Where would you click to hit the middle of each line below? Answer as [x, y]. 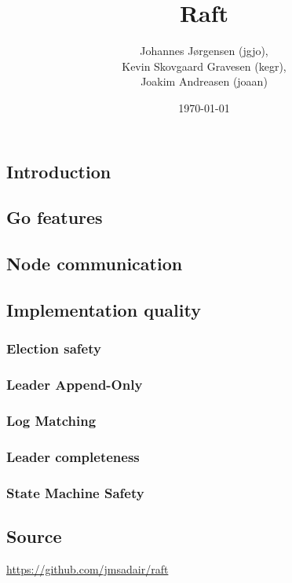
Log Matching [51, 420]
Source [34, 535]
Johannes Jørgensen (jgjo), [204, 51]
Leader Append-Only [75, 384]
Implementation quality [104, 309]
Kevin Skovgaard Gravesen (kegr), [204, 66]
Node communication [95, 264]
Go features [55, 217]
